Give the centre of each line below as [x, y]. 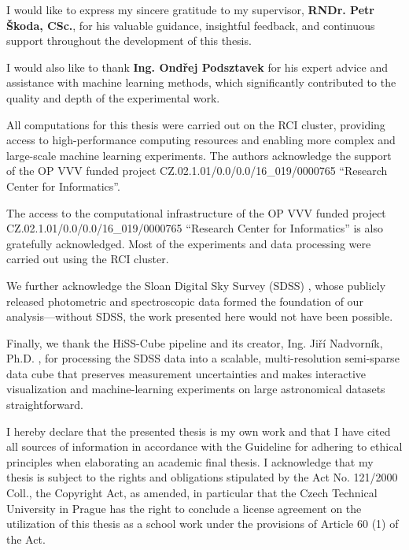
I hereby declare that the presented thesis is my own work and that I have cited [199, 431]
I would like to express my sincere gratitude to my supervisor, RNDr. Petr [190, 9]
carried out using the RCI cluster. [88, 259]
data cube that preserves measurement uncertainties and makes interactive [186, 373]
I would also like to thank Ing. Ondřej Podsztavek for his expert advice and [197, 67]
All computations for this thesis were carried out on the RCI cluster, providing [196, 124]
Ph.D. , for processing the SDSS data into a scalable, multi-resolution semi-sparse [203, 358]
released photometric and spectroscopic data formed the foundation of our [185, 301]
